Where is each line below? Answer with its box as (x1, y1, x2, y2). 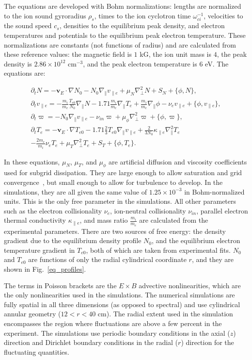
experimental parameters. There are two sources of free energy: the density (4, 226, 226, 236)
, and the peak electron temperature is (83, 58, 197, 68)
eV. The (205, 58, 229, 68)
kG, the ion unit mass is (140, 49, 211, 59)
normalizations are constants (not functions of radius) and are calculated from (4, 39, 236, 49)
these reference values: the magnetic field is (4, 49, 132, 59)
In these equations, (4, 156, 60, 166)
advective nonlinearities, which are (139, 280, 241, 290)
